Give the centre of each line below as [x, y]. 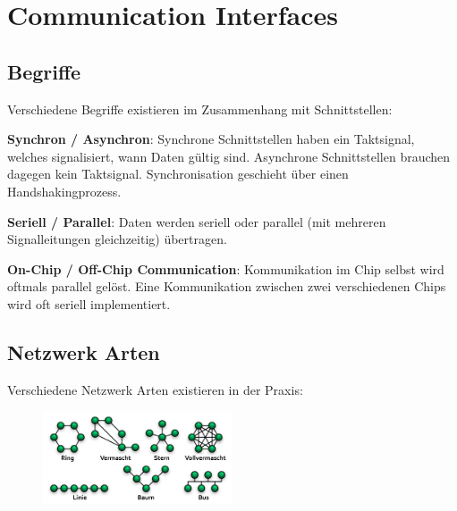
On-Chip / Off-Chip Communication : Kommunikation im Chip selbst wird [226, 268]
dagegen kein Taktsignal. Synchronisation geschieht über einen [178, 174]
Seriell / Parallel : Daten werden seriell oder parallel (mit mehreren [197, 221]
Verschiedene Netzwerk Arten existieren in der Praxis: [155, 389]
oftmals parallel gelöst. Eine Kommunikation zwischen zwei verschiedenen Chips [227, 286]
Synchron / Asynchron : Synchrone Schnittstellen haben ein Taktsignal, [211, 139]
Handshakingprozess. [64, 191]
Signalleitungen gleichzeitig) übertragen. [117, 239]
